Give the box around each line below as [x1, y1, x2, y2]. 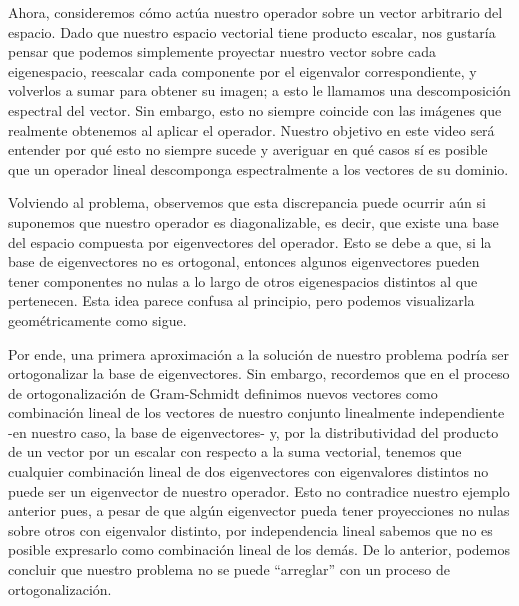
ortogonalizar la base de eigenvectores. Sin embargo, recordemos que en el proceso [8, 363, 510, 384]
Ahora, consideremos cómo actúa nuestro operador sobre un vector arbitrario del [8, 2, 503, 22]
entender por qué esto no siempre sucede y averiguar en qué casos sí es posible [8, 139, 488, 160]
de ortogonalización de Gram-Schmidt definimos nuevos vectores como [8, 382, 438, 403]
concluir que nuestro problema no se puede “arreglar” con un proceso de [8, 559, 450, 580]
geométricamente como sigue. [8, 309, 187, 330]
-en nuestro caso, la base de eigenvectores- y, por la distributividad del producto [8, 421, 499, 442]
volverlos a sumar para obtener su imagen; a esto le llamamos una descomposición [8, 80, 511, 101]
